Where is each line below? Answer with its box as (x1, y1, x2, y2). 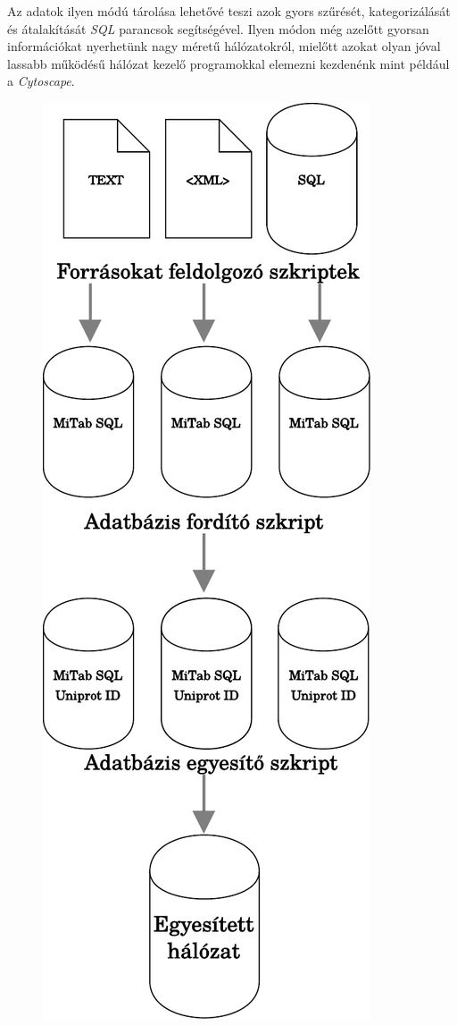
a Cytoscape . (7, 72, 75, 90)
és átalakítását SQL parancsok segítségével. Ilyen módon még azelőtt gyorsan (7, 19, 429, 38)
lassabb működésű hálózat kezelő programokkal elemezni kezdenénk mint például (7, 54, 450, 72)
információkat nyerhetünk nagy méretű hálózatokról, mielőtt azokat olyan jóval (7, 37, 441, 55)
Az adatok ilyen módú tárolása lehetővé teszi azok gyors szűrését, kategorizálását (7, 2, 451, 20)
